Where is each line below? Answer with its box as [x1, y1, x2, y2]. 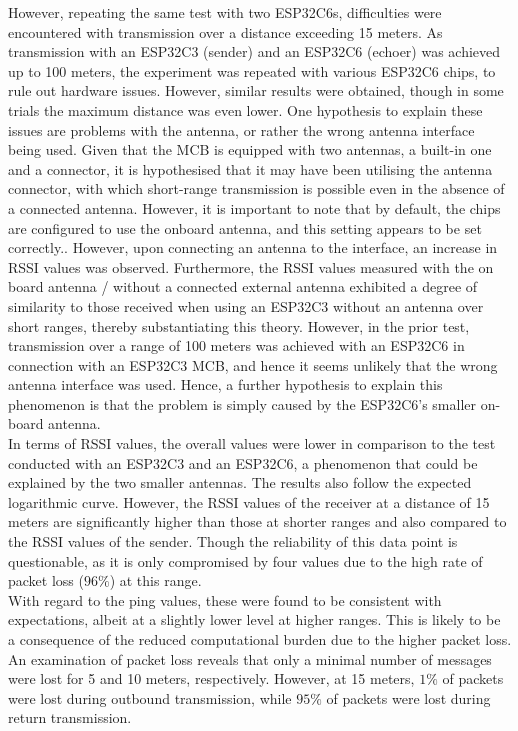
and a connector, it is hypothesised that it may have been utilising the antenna [8, 158, 493, 179]
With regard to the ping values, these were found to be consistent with [8, 589, 442, 610]
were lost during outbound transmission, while [8, 687, 292, 708]
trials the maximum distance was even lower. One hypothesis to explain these [8, 99, 483, 120]
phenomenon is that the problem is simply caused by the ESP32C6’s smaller [8, 393, 476, 414]
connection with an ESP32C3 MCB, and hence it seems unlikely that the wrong [8, 354, 498, 375]
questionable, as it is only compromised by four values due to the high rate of [8, 550, 483, 571]
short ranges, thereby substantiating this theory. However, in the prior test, [8, 315, 470, 336]
